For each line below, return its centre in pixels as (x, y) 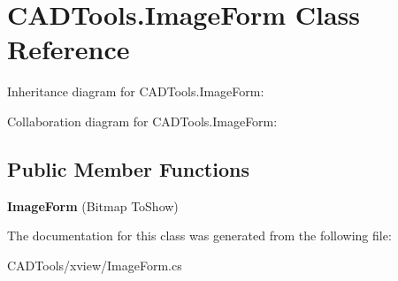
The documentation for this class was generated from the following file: (199, 235)
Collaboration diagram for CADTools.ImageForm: (142, 121)
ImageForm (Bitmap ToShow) (93, 205)
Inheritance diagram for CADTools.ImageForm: (136, 91)
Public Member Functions (128, 168)
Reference (69, 49)
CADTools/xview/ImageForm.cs (95, 265)
